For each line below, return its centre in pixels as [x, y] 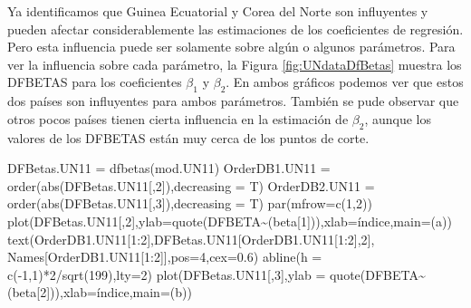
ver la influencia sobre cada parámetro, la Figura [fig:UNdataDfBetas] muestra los [235, 64]
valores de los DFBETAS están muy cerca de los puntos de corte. [188, 137]
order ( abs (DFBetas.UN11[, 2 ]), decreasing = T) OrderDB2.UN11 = [191, 185]
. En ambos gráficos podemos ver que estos [345, 82]
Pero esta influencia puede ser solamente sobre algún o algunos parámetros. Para [231, 47]
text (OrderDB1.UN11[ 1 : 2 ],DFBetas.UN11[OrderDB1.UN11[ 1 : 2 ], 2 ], [191, 239]
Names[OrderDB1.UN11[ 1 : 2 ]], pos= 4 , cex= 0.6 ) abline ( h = [165, 257]
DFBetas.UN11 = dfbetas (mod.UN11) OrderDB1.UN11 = [169, 168]
